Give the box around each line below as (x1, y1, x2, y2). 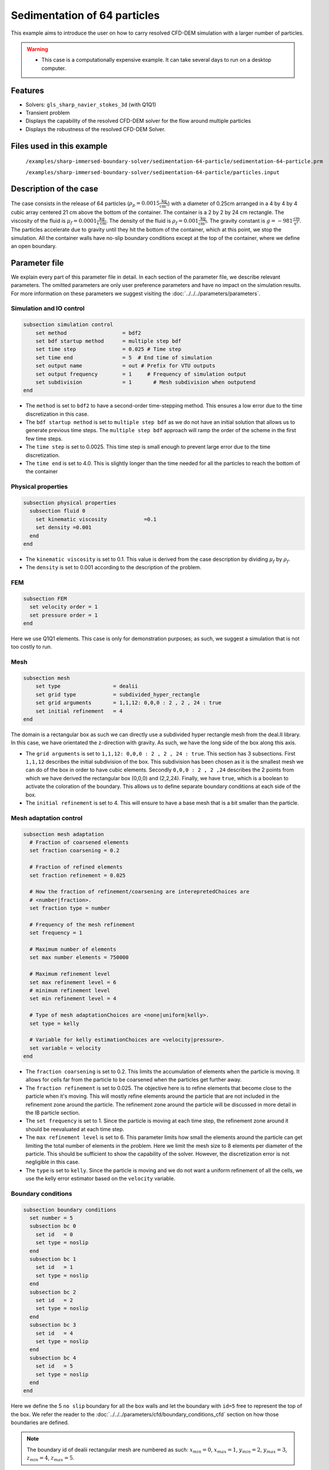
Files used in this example (11, 141, 108, 151)
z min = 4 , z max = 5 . (26, 1454, 75, 1463)
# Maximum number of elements (29, 946, 117, 953)
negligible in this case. (25, 1158, 80, 1165)
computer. (41, 65, 66, 72)
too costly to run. (11, 643, 52, 650)
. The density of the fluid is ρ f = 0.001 (106, 217, 199, 226)
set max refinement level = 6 (29, 979, 117, 985)
